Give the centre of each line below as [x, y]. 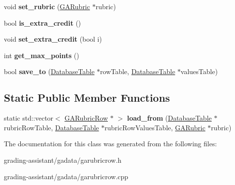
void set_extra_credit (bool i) [53, 39]
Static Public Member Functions [87, 98]
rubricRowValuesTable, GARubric [155, 127]
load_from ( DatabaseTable [169, 118]
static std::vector [29, 118]
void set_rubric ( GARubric [47, 6]
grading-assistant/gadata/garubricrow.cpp [66, 176]
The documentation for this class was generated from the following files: [110, 144]
